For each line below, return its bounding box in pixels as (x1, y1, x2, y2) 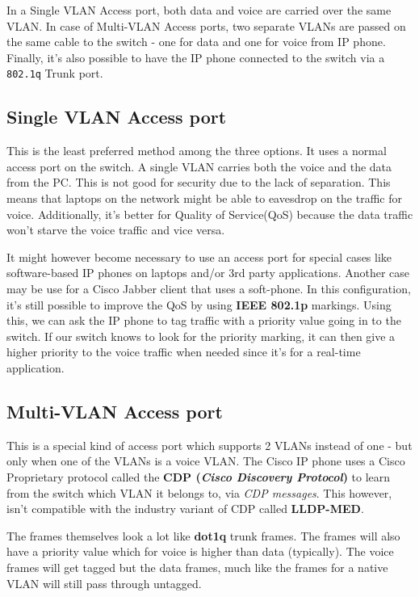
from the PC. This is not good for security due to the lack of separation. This (6, 174, 391, 191)
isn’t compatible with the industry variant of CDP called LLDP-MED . (6, 500, 364, 517)
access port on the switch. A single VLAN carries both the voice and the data (6, 158, 392, 174)
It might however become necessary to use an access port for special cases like (6, 248, 392, 265)
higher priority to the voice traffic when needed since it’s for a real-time (6, 343, 361, 360)
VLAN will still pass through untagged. (6, 574, 202, 591)
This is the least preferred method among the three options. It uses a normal (6, 142, 387, 159)
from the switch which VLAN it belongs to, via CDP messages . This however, (6, 484, 392, 501)
